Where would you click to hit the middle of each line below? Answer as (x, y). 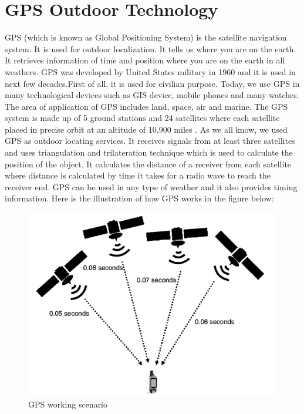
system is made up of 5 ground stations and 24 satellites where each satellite (142, 118)
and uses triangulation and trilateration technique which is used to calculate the (149, 152)
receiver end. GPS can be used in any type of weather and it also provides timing (151, 186)
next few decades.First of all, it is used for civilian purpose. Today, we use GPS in (152, 83)
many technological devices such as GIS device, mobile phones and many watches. (152, 95)
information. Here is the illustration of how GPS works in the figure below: (139, 198)
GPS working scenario (68, 404)
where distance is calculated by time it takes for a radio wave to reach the (138, 175)
